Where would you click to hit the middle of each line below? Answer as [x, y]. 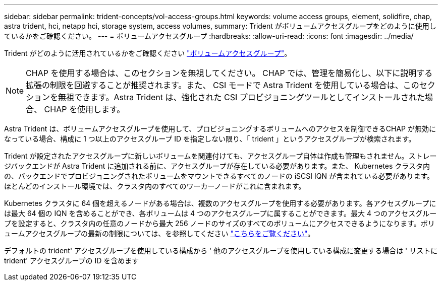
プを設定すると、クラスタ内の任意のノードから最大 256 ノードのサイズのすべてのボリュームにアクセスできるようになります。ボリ [219, 223]
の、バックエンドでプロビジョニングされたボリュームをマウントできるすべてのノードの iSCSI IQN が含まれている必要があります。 [219, 176]
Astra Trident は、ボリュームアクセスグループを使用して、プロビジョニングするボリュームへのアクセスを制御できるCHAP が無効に [220, 129]
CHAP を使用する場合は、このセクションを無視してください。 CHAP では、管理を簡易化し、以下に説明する [229, 73]
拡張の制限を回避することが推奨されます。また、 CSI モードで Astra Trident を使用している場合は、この [223, 85]
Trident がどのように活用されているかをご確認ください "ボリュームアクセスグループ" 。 [148, 53]
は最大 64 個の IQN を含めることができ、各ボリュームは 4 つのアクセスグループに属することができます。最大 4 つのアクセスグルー [220, 213]
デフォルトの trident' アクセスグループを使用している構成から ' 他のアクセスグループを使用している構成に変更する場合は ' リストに [221, 251]
